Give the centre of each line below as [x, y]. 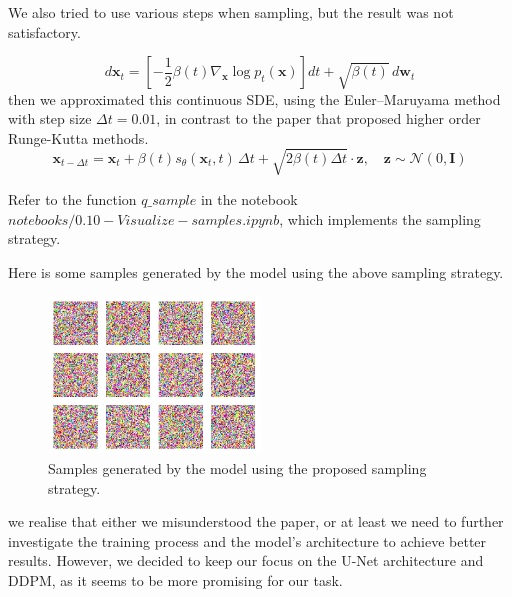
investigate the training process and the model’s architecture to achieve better [247, 540]
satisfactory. [44, 31]
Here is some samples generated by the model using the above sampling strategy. [256, 271]
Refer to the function [72, 198]
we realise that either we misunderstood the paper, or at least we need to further [256, 521]
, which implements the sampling [380, 218]
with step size [50, 118]
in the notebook [249, 198]
